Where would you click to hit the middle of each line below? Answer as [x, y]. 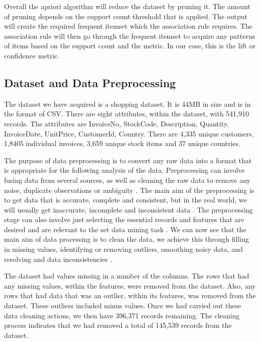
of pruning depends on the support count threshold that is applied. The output [126, 16]
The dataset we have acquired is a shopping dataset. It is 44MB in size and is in [127, 104]
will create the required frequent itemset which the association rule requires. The [128, 26]
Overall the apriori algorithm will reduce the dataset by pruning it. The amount [127, 6]
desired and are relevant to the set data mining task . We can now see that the [125, 229]
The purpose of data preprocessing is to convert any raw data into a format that [128, 160]
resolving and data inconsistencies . [58, 259]
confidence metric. [32, 55]
